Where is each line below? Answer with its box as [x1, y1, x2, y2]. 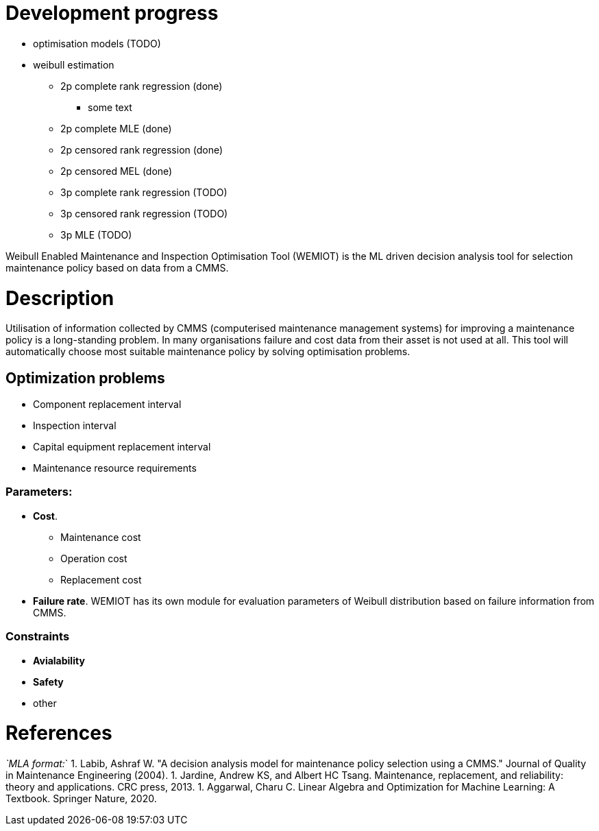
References [5, 721, 112, 745]
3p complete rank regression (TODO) [60, 186, 228, 198]
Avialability [33, 654, 85, 666]
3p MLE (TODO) [60, 228, 132, 241]
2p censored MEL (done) [60, 165, 173, 177]
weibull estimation [33, 58, 114, 71]
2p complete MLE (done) [60, 122, 172, 134]
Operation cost [60, 552, 127, 564]
